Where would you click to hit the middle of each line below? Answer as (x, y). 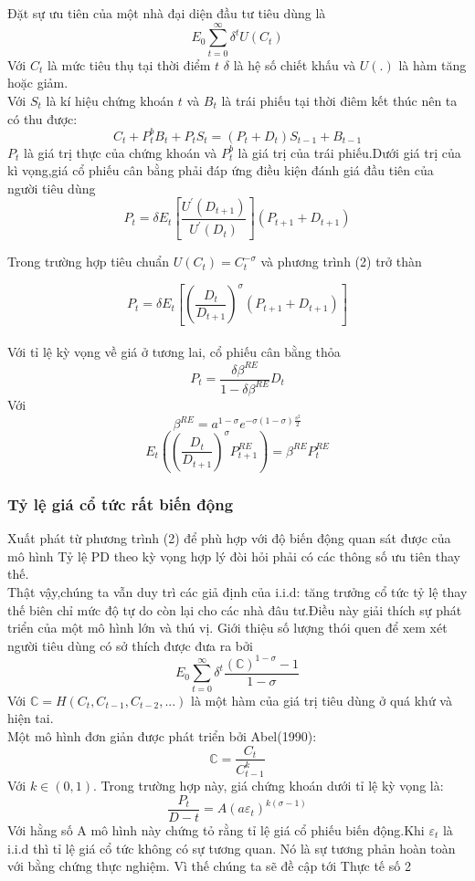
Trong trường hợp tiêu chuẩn (89, 262)
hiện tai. (31, 718)
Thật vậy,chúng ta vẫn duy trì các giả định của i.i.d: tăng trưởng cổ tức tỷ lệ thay (237, 592)
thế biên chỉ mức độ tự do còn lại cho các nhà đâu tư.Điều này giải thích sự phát (235, 609)
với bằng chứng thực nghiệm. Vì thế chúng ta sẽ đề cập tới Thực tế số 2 (209, 866)
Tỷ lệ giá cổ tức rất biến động (121, 503)
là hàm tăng (433, 64)
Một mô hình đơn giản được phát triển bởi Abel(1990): (162, 735)
